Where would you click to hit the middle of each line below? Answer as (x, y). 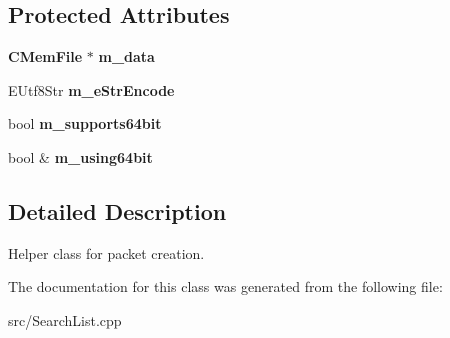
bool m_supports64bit (85, 123)
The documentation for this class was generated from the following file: (225, 286)
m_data (126, 56)
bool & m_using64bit (80, 156)
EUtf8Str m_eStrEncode (91, 89)
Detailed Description (117, 210)
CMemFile (45, 56)
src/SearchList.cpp (65, 319)
